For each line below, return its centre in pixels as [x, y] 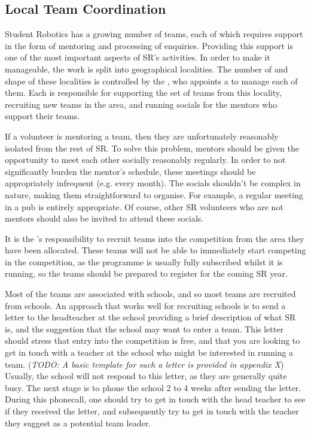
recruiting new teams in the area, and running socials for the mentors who [141, 104]
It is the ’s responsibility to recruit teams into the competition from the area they [155, 238]
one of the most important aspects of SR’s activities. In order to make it [138, 57]
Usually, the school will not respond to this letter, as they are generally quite [146, 376]
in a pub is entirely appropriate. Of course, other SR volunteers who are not [144, 206]
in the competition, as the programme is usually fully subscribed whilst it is [144, 261]
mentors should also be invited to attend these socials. [104, 218]
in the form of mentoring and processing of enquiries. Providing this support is [149, 45]
